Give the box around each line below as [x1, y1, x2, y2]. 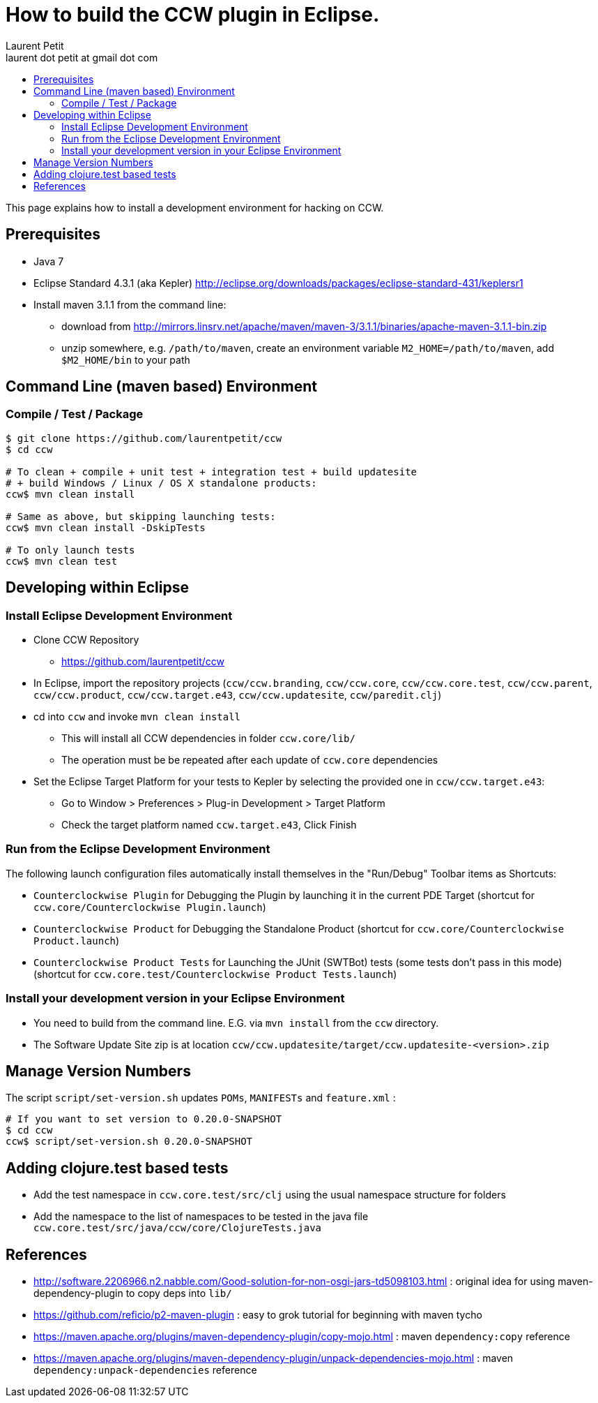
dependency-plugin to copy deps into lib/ [33, 1287, 232, 1300]
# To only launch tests [6, 544, 135, 556]
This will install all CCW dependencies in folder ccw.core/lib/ [61, 732, 355, 745]
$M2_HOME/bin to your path [61, 353, 190, 366]
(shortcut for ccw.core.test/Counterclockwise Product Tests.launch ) [33, 967, 397, 980]
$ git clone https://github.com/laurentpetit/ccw [6, 432, 282, 444]
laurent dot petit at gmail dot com [6, 51, 158, 64]
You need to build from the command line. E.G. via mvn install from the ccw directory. [33, 1016, 439, 1029]
